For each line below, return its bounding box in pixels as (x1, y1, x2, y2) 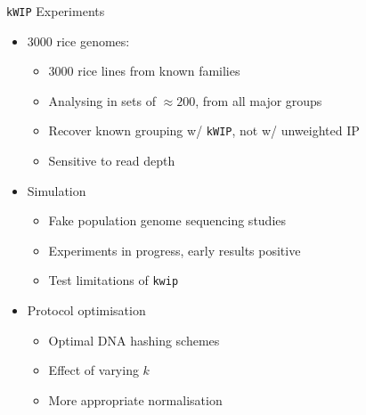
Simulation (27, 181, 86, 199)
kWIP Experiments (6, 2, 105, 20)
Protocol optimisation (27, 301, 146, 320)
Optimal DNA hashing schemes (48, 330, 220, 349)
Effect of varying (48, 361, 139, 379)
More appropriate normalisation (48, 390, 223, 409)
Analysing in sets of (48, 91, 156, 110)
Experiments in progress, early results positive (48, 240, 301, 259)
